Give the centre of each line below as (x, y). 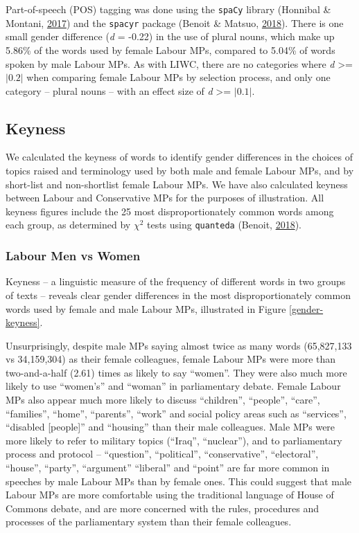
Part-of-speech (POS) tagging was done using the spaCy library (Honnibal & (168, 9)
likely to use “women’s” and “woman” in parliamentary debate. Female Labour (173, 386)
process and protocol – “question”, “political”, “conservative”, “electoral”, (162, 454)
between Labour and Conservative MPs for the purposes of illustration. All (165, 198)
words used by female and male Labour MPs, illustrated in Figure (146, 308)
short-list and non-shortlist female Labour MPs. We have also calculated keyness (177, 184)
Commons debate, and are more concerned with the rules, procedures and (162, 508)
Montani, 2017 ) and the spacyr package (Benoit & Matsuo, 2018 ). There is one (175, 22)
